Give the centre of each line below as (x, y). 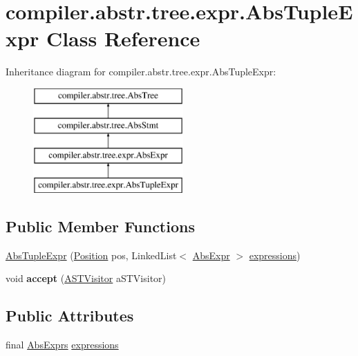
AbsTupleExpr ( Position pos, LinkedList (91, 255)
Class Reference (123, 38)
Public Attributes (70, 316)
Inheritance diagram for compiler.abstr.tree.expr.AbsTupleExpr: (141, 72)
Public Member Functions (100, 226)
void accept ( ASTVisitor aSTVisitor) (86, 278)
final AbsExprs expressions (62, 345)
